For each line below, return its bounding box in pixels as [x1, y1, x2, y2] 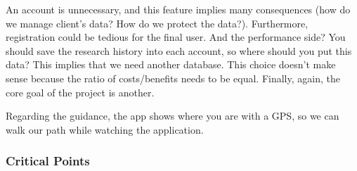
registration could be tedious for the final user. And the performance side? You [6, 30, 346, 44]
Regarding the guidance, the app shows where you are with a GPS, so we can [6, 108, 339, 123]
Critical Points [6, 152, 90, 170]
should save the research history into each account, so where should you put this [6, 43, 352, 58]
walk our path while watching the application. [6, 122, 204, 137]
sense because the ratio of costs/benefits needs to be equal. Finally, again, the [6, 70, 340, 85]
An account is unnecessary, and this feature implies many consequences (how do [6, 2, 351, 16]
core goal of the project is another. [6, 84, 155, 99]
